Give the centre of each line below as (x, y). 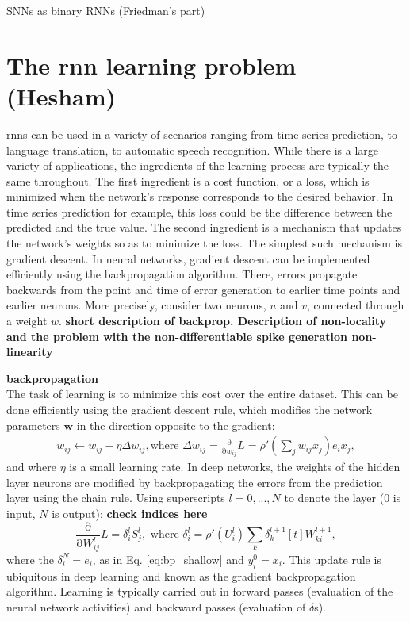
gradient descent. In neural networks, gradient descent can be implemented (188, 258)
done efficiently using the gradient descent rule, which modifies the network (190, 409)
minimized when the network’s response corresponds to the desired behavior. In (200, 196)
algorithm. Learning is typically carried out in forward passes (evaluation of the (200, 591)
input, (21, 513)
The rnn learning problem (151, 65)
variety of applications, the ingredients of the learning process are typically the (197, 165)
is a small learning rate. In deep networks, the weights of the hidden (235, 467)
